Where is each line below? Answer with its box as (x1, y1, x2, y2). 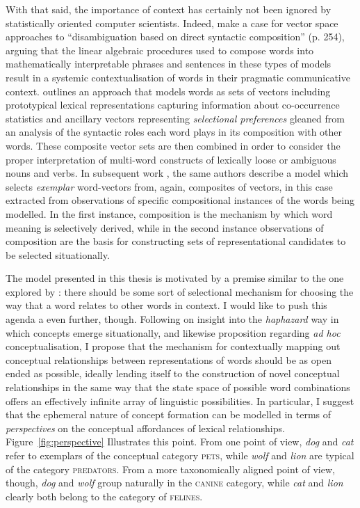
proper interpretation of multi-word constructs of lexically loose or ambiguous (6, 152, 336, 166)
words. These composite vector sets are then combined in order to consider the (6, 138, 341, 152)
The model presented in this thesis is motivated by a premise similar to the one (6, 271, 344, 285)
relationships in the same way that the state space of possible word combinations (6, 380, 350, 395)
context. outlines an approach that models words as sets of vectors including (6, 84, 331, 98)
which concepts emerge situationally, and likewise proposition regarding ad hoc (6, 325, 341, 340)
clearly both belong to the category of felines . (6, 489, 203, 503)
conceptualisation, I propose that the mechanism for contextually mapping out (6, 339, 341, 354)
